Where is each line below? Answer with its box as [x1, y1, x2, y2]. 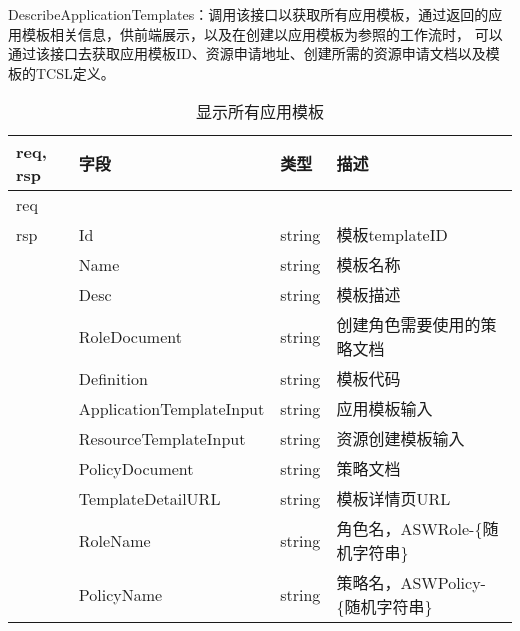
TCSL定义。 [35, 62, 115, 83]
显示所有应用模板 [195, 100, 324, 124]
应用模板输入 [336, 397, 433, 421]
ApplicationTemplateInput [78, 396, 265, 420]
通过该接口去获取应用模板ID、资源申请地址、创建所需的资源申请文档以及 [8, 43, 486, 64]
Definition [78, 366, 148, 390]
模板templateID [336, 223, 448, 247]
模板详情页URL [336, 487, 451, 511]
